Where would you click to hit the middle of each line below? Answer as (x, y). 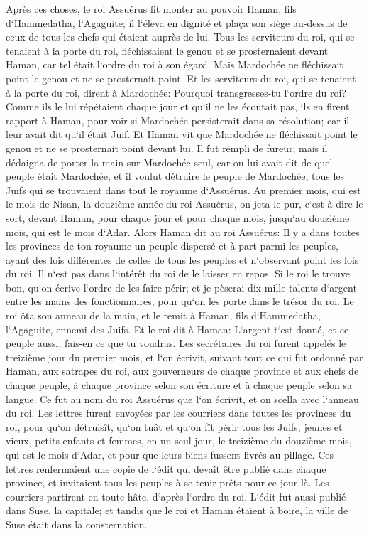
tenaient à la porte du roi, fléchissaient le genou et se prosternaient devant (167, 50)
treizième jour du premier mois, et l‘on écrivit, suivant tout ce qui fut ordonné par (184, 357)
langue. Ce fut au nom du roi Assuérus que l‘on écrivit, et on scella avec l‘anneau (182, 399)
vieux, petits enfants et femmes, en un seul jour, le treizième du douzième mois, (179, 440)
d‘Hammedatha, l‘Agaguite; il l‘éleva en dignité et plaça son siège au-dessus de (177, 22)
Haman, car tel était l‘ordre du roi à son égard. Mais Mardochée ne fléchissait (175, 64)
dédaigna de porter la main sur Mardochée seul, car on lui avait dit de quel (169, 162)
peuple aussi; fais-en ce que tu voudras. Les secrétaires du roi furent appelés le (176, 343)
